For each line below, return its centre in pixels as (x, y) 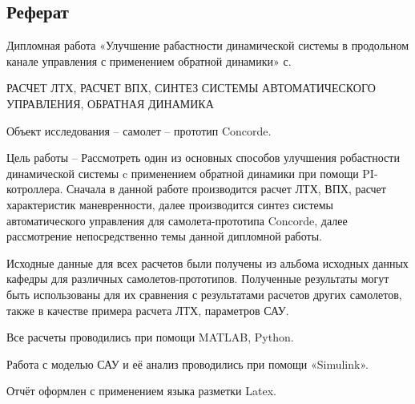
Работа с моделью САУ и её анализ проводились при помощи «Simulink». (187, 364)
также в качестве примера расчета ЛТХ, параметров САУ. (148, 310)
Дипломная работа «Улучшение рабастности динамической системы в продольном (208, 45)
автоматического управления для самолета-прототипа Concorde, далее (177, 220)
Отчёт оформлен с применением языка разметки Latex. (141, 391)
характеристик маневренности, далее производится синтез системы (170, 204)
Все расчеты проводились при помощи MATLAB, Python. (150, 337)
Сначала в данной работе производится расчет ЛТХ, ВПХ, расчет (226, 189)
